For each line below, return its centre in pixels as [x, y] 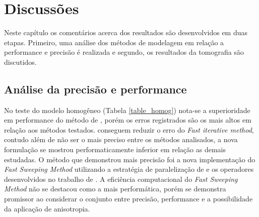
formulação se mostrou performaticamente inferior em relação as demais [115, 149]
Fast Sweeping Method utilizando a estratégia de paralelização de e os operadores [129, 169]
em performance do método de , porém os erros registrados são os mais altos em [128, 120]
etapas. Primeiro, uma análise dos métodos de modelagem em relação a [114, 42]
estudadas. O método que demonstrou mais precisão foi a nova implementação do [130, 159]
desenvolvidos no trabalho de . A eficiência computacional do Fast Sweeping [121, 179]
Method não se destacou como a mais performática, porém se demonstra [115, 189]
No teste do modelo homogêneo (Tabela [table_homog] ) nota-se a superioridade [127, 110]
